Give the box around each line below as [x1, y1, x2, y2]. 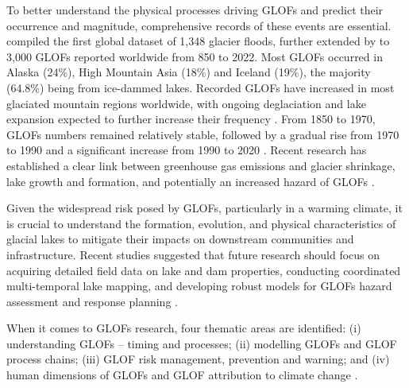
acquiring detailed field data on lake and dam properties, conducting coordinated [6, 262, 401, 278]
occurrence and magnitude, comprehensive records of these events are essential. [6, 17, 392, 33]
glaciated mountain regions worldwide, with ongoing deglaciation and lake [6, 95, 366, 111]
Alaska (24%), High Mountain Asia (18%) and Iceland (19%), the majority [6, 64, 371, 80]
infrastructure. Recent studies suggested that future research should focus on [6, 246, 380, 262]
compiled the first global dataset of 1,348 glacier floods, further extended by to [6, 33, 390, 49]
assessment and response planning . [6, 293, 178, 309]
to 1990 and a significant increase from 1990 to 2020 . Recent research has [6, 142, 367, 158]
